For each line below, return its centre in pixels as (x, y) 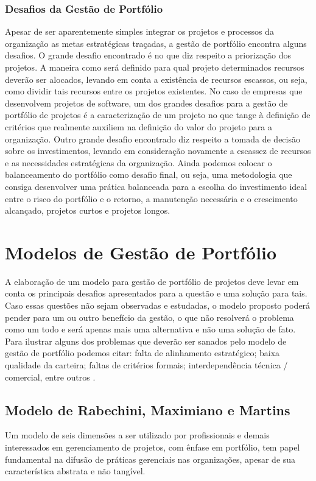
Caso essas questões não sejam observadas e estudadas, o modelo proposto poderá (158, 305)
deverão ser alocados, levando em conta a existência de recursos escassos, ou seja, (156, 79)
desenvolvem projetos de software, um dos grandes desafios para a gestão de (146, 103)
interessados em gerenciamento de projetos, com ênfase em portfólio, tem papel (153, 447)
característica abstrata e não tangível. (75, 471)
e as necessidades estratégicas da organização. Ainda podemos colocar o (139, 162)
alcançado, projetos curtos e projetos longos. (88, 210)
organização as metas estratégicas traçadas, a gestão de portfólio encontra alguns (156, 43)
